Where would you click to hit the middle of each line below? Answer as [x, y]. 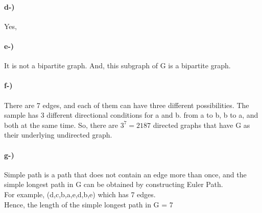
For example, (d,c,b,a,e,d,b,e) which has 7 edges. [80, 194]
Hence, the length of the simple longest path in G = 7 [89, 204]
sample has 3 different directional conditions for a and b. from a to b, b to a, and [131, 115]
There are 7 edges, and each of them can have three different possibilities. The [127, 105]
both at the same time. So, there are [61, 125]
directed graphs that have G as [201, 125]
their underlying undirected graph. [58, 135]
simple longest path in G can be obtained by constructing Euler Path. [114, 184]
